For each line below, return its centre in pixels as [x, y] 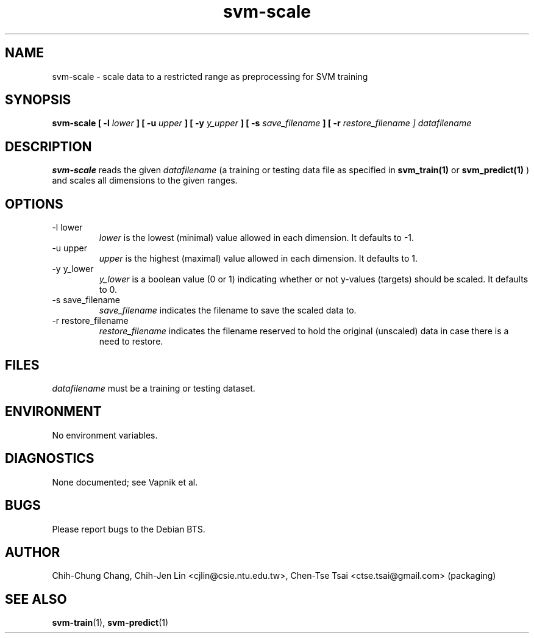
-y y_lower [73, 269]
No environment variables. [105, 435]
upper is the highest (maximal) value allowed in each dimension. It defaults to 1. [258, 259]
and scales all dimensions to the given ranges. [145, 181]
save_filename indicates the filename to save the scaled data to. [228, 310]
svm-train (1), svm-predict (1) [110, 623]
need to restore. [131, 342]
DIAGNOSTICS [50, 459]
